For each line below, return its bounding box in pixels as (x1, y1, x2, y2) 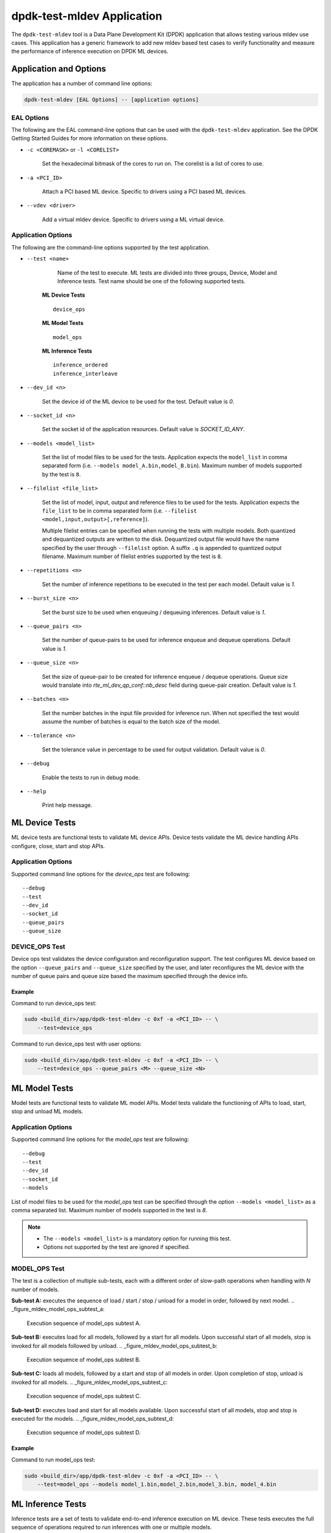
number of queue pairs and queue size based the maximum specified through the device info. (11, 973, 248, 980)
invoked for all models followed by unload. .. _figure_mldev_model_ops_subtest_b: (11, 1342, 218, 1349)
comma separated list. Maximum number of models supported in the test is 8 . (11, 1207, 208, 1214)
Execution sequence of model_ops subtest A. (26, 1319, 141, 1327)
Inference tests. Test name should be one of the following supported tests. (57, 278, 246, 285)
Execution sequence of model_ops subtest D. (26, 1429, 141, 1436)
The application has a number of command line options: (11, 80, 153, 87)
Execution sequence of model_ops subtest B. (26, 1356, 141, 1364)
